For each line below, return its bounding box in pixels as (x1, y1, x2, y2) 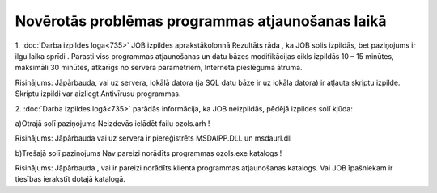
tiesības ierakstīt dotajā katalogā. (15, 174, 125, 184)
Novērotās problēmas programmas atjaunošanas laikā (15, 12, 388, 30)
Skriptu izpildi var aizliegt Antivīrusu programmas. (15, 89, 181, 99)
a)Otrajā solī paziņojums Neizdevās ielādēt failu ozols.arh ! (15, 118, 210, 128)
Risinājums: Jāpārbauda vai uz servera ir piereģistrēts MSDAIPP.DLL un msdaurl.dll (15, 133, 292, 143)
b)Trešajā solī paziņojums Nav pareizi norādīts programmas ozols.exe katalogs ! (15, 148, 282, 157)
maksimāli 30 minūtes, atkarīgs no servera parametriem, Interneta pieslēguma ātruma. (15, 63, 303, 73)
